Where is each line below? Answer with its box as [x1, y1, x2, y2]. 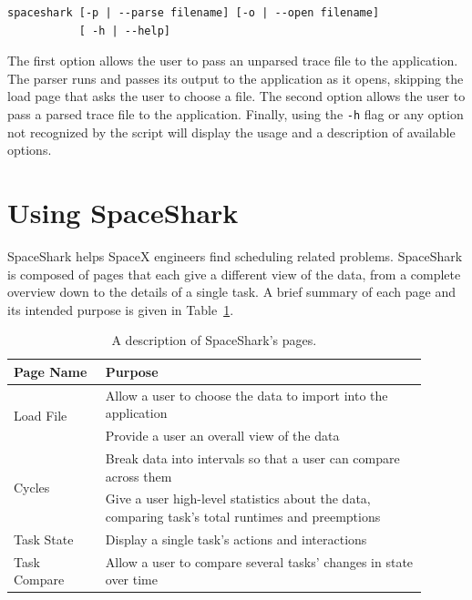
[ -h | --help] [78, 24, 170, 37]
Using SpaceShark [7, 194, 239, 230]
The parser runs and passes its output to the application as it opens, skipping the [7, 68, 464, 87]
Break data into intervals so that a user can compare [105, 449, 400, 468]
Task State [14, 529, 74, 548]
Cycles [14, 478, 50, 497]
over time [105, 570, 158, 589]
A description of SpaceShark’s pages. [111, 331, 317, 350]
